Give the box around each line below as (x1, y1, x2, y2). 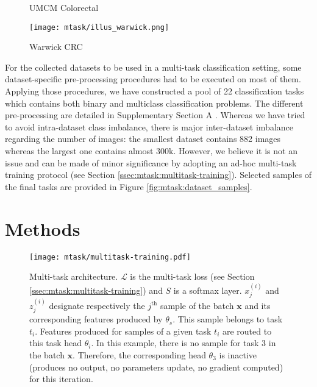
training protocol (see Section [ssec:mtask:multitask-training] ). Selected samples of (5, 168, 312, 181)
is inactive (219, 349, 257, 361)
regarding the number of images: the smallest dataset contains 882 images (5, 132, 281, 145)
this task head (29, 336, 82, 349)
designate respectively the (49, 299, 145, 311)
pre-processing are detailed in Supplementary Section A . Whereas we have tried (5, 108, 305, 121)
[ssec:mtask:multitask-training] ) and (29, 283, 163, 296)
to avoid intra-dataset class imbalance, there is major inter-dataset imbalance (5, 120, 294, 133)
